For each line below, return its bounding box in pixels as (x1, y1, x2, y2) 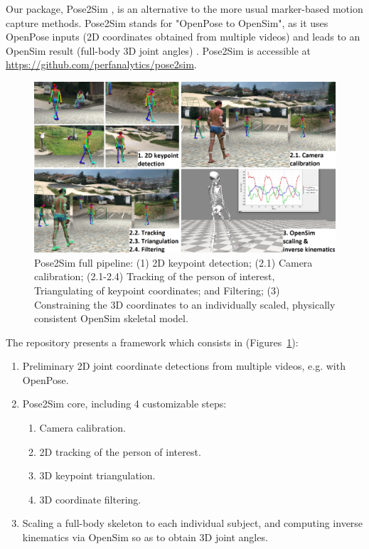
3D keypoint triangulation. (39, 468, 156, 483)
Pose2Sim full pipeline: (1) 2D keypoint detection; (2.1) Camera (34, 255, 313, 270)
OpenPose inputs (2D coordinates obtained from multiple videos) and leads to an (6, 29, 360, 44)
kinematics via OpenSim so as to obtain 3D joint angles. (22, 530, 268, 545)
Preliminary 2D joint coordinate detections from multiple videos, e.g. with (22, 358, 346, 373)
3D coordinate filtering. (39, 491, 141, 506)
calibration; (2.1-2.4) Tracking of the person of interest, (34, 269, 275, 284)
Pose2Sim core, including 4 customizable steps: (22, 396, 227, 411)
